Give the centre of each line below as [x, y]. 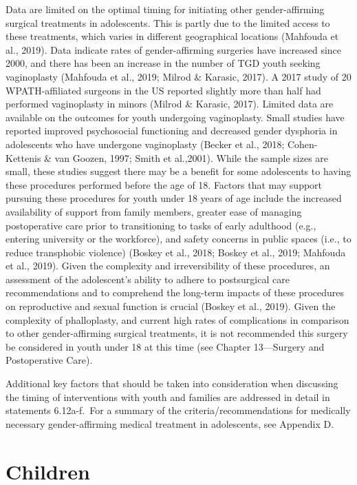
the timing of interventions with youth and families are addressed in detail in [168, 396]
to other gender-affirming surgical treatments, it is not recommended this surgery [177, 333]
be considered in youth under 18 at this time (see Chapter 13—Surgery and [165, 346]
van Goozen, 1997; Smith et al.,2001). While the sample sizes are [192, 157]
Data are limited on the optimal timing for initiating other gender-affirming [165, 9]
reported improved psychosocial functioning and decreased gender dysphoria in [172, 131]
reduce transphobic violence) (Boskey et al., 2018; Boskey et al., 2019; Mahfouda [176, 252]
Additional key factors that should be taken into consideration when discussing [172, 383]
